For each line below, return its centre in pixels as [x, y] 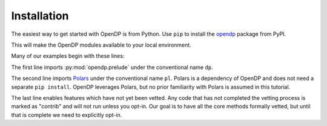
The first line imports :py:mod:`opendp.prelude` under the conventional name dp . [112, 67]
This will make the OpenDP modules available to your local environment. [101, 45]
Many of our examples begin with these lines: [68, 56]
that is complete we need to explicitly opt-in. [67, 114]
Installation [40, 16]
